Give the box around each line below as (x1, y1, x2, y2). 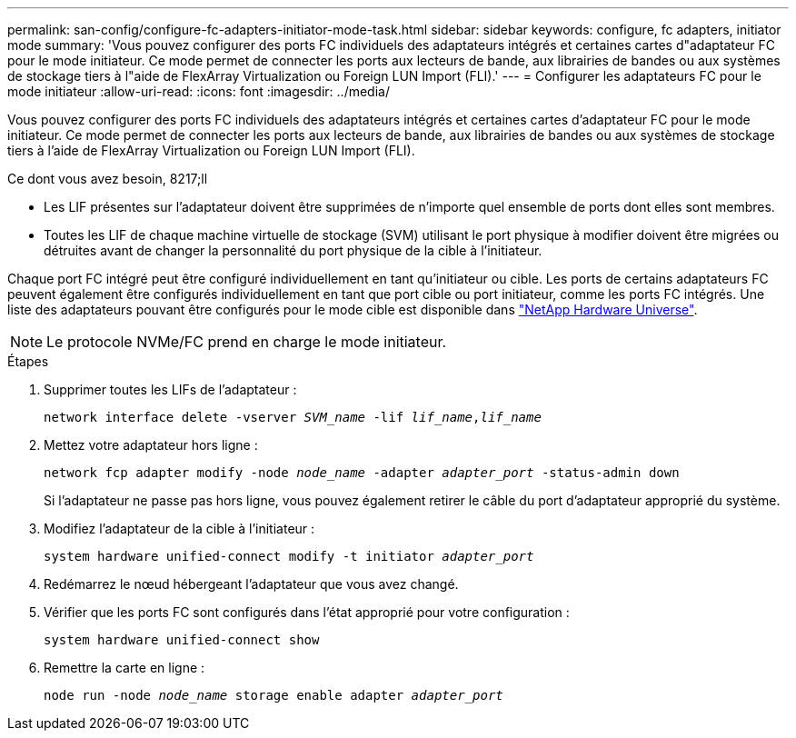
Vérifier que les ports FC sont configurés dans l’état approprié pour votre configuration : (44, 604, 570, 620)
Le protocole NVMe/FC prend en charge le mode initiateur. (46, 333, 447, 351)
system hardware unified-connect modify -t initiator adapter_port (44, 549, 534, 563)
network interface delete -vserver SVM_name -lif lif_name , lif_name (44, 410, 542, 424)
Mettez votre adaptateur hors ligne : (44, 437, 258, 453)
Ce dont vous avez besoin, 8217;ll (7, 171, 208, 186)
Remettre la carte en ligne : (44, 660, 205, 675)
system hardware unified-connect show (44, 633, 320, 647)
